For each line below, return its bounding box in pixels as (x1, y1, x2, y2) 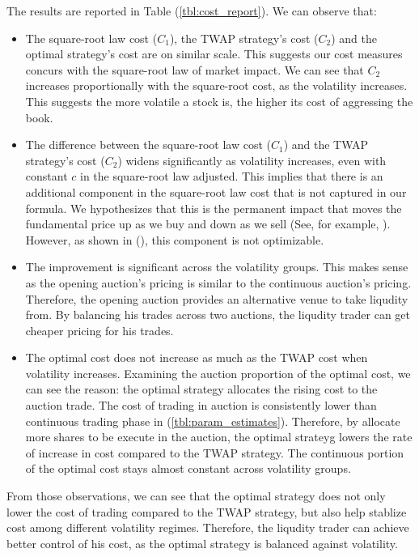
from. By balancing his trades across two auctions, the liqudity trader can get (25, 306, 411, 323)
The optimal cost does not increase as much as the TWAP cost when (25, 349, 368, 366)
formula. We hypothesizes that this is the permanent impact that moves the (25, 199, 402, 216)
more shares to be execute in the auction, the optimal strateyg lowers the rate (25, 428, 413, 445)
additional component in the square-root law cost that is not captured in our (25, 183, 407, 200)
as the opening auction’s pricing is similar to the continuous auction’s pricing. (25, 274, 412, 291)
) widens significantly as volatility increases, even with (117, 151, 387, 168)
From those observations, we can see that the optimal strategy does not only (6, 487, 386, 504)
